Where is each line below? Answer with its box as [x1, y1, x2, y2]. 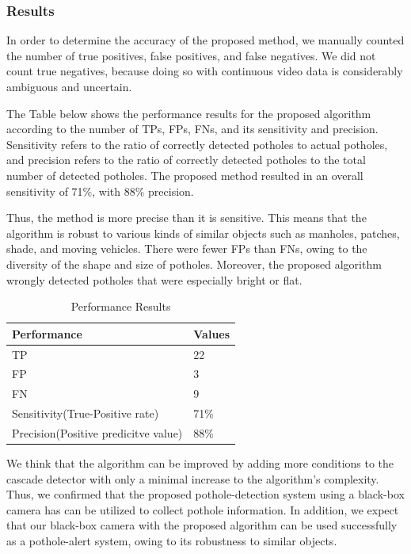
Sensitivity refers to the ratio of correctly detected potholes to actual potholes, [6, 136, 388, 152]
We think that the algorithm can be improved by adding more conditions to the [6, 455, 394, 472]
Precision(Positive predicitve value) [12, 424, 183, 441]
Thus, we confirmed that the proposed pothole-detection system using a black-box [6, 486, 405, 502]
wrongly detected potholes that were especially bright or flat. [6, 271, 303, 288]
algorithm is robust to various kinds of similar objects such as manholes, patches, [6, 224, 400, 241]
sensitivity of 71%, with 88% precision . [6, 182, 194, 199]
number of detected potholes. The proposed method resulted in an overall [6, 166, 363, 183]
